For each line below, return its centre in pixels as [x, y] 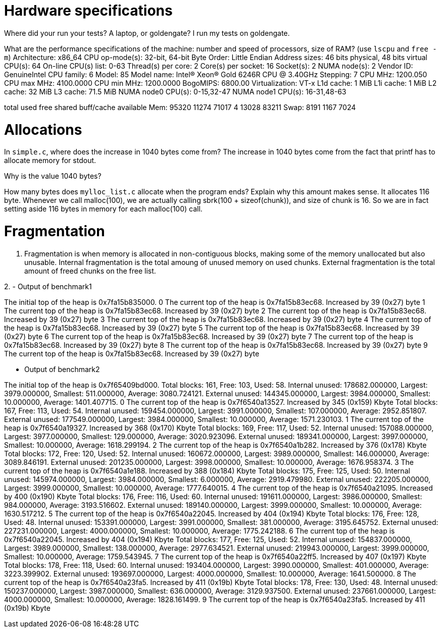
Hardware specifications [88, 11]
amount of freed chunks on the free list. [90, 271]
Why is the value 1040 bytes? [53, 176]
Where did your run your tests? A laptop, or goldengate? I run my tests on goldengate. [147, 33]
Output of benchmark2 [62, 369]
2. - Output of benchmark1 [48, 286]
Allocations [43, 129]
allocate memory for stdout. [50, 161]
